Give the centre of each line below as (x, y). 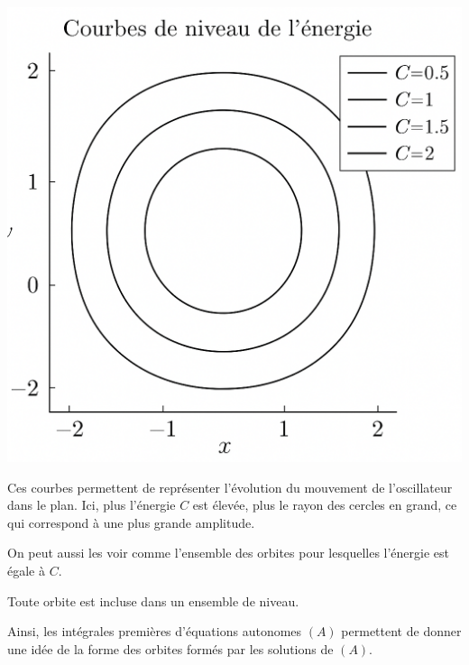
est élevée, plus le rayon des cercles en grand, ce (325, 505)
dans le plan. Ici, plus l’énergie (92, 505)
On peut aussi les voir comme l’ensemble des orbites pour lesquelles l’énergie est (228, 553)
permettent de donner (401, 631)
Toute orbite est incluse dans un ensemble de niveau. (153, 600)
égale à (26, 570)
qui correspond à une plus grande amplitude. (131, 522)
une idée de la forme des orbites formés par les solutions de (170, 648)
